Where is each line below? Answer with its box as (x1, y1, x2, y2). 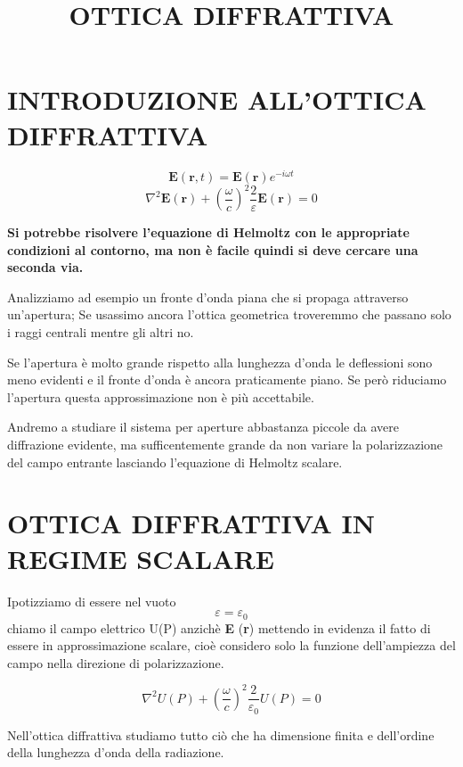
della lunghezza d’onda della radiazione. (7, 743, 224, 762)
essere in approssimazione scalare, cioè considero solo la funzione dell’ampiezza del (7, 636, 456, 655)
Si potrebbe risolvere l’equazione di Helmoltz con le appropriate (7, 223, 410, 242)
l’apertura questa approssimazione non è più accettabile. (7, 387, 314, 406)
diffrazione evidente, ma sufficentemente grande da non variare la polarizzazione (7, 435, 443, 454)
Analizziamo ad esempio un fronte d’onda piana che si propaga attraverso (7, 287, 409, 306)
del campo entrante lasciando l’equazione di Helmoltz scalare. (7, 452, 343, 471)
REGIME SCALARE (7, 540, 274, 576)
